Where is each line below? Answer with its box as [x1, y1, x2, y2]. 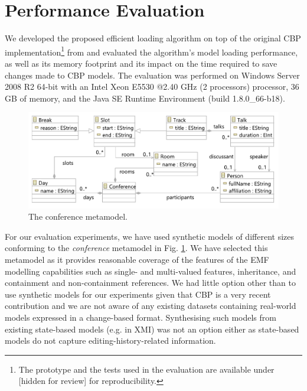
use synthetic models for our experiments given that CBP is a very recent [5, 288, 271, 300]
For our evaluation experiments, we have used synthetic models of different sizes [5, 230, 294, 242]
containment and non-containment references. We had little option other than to [5, 276, 296, 289]
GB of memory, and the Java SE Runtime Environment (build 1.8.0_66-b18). [5, 92, 285, 104]
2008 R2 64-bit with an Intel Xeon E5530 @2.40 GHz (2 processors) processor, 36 [5, 80, 299, 93]
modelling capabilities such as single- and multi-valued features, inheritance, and [5, 265, 296, 277]
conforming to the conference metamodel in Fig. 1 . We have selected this [5, 242, 268, 254]
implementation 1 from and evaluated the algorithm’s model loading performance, [5, 44, 298, 58]
